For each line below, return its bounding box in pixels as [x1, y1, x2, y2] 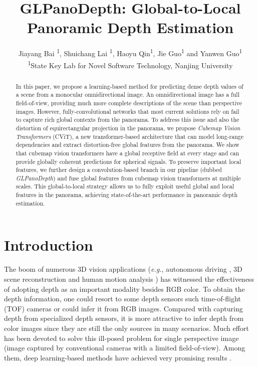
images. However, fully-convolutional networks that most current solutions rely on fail [16, 107, 239, 115]
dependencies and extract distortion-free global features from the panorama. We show [16, 140, 239, 149]
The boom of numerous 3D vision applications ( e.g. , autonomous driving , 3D [4, 264, 242, 274]
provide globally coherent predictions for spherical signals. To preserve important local [16, 157, 241, 165]
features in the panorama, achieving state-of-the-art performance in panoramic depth [16, 191, 238, 199]
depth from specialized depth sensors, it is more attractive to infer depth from [4, 313, 244, 323]
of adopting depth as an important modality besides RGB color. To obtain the [4, 283, 245, 294]
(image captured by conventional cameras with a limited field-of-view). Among [4, 342, 245, 353]
